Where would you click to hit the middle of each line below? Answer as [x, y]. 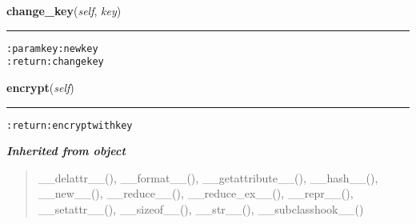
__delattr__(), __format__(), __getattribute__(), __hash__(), [208, 177]
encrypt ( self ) [40, 87]
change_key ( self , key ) [64, 10]
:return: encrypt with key [70, 125]
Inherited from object [66, 151]
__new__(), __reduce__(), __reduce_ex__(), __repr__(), [196, 193]
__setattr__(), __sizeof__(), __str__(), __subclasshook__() [201, 208]
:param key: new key [52, 48]
